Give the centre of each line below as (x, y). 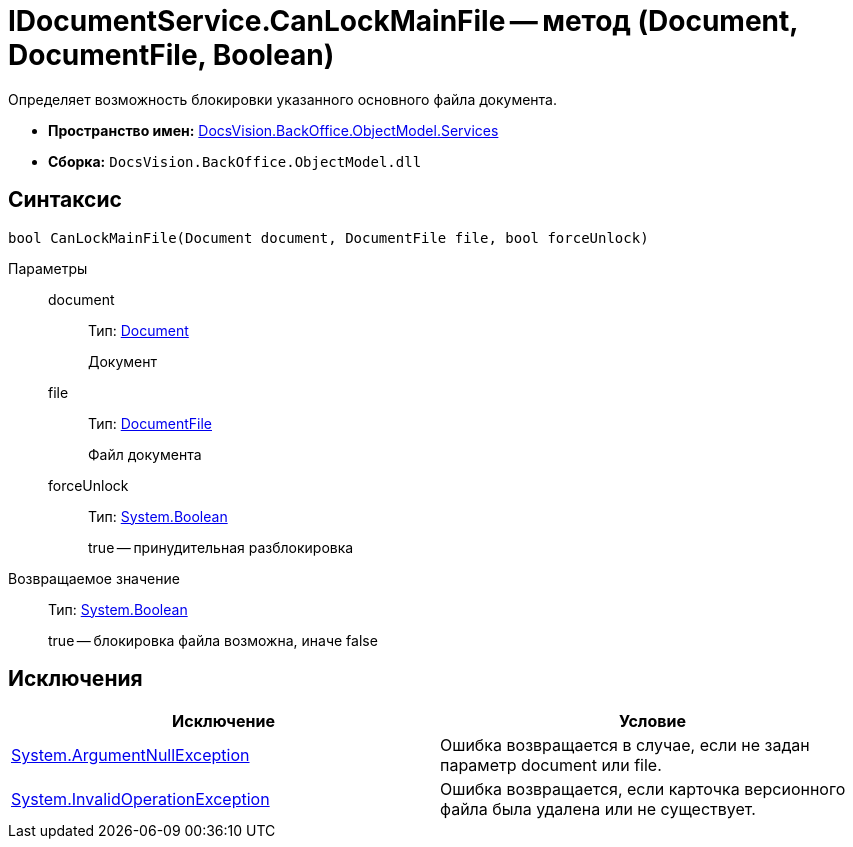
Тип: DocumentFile (150, 423)
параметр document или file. (551, 765)
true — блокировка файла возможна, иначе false (213, 640)
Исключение (223, 721)
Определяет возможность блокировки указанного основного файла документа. (283, 99)
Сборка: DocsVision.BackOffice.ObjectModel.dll (235, 161)
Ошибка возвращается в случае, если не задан (625, 745)
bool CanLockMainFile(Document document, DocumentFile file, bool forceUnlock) (328, 237)
